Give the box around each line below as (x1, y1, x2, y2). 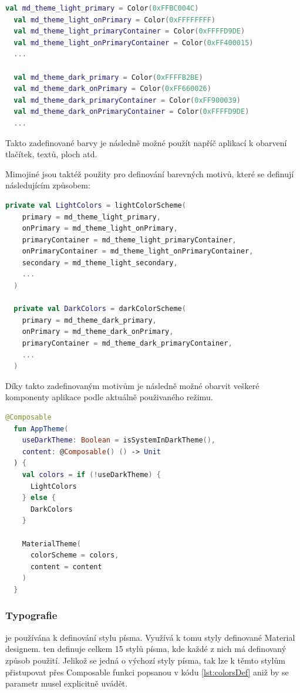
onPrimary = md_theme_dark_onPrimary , (22, 327, 174, 336)
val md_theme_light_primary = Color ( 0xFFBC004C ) (5, 4, 199, 12)
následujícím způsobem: (5, 179, 90, 191)
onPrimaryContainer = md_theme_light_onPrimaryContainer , (22, 247, 254, 256)
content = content (30, 562, 102, 571)
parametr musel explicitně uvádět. (5, 677, 128, 689)
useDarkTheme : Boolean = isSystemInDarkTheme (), (22, 436, 216, 445)
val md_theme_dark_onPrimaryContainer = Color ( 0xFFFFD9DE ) (14, 107, 250, 116)
